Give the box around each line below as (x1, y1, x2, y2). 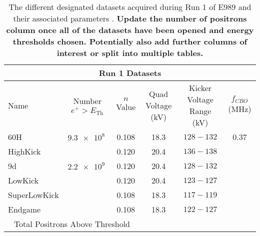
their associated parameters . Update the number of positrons (13, 12, 247, 24)
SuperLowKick (8, 189, 59, 200)
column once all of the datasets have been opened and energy (6, 24, 254, 35)
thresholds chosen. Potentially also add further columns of (12, 35, 247, 47)
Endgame (8, 203, 41, 215)
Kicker (189, 82, 212, 93)
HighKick (8, 145, 41, 157)
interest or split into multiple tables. (56, 47, 203, 58)
